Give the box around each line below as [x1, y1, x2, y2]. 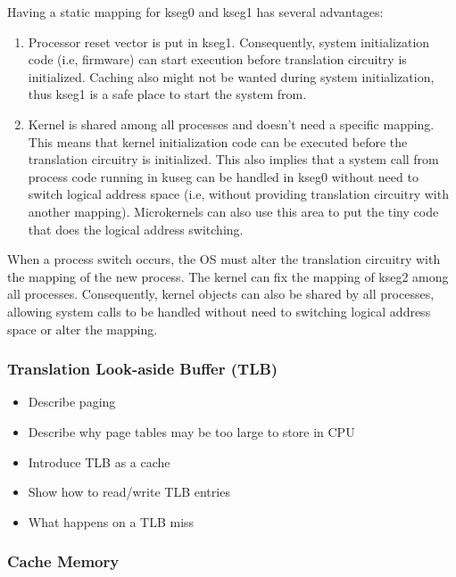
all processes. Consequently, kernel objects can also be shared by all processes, [7, 284, 435, 303]
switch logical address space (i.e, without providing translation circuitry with [28, 185, 449, 203]
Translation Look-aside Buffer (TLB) [7, 358, 278, 380]
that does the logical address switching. [28, 219, 244, 238]
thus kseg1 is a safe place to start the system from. [28, 85, 307, 103]
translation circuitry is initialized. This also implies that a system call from [28, 150, 439, 169]
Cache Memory [7, 550, 120, 573]
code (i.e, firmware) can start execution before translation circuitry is [28, 50, 407, 69]
